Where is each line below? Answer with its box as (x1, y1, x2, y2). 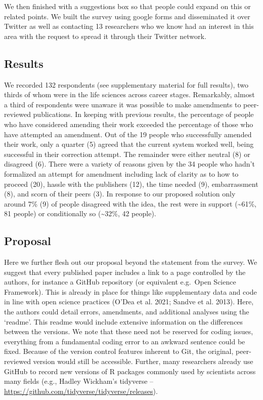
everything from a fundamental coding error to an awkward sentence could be (4, 336, 245, 346)
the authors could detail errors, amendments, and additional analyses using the (4, 306, 249, 317)
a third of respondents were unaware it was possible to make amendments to (4, 99, 241, 109)
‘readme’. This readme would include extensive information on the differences (4, 316, 243, 327)
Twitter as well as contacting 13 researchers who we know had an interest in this (4, 21, 254, 31)
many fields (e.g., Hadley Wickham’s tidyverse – (4, 376, 154, 386)
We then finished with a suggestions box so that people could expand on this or (4, 1, 251, 11)
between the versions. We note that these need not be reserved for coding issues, (4, 326, 253, 337)
